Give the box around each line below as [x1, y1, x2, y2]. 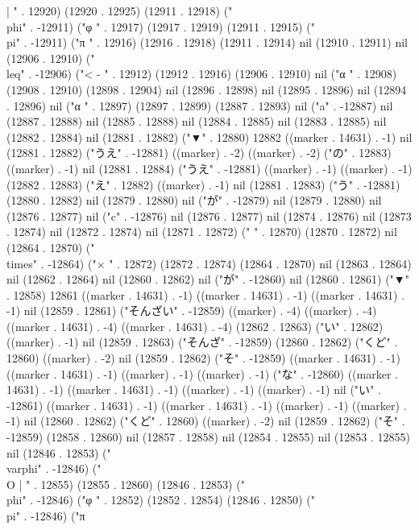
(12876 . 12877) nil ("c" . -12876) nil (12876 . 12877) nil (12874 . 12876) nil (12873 [6, 207, 412, 224]
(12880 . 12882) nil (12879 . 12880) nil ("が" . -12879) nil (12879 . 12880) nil [6, 192, 382, 209]
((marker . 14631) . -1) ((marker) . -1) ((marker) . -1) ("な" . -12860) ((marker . [6, 365, 398, 382]
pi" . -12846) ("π [6, 507, 85, 524]
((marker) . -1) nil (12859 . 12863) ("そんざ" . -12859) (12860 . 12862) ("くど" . [6, 333, 398, 350]
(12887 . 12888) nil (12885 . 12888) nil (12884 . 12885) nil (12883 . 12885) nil [6, 113, 387, 130]
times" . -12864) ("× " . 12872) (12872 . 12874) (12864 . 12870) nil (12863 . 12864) [6, 255, 412, 271]
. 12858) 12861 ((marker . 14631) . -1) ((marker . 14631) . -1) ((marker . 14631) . [6, 286, 405, 303]
